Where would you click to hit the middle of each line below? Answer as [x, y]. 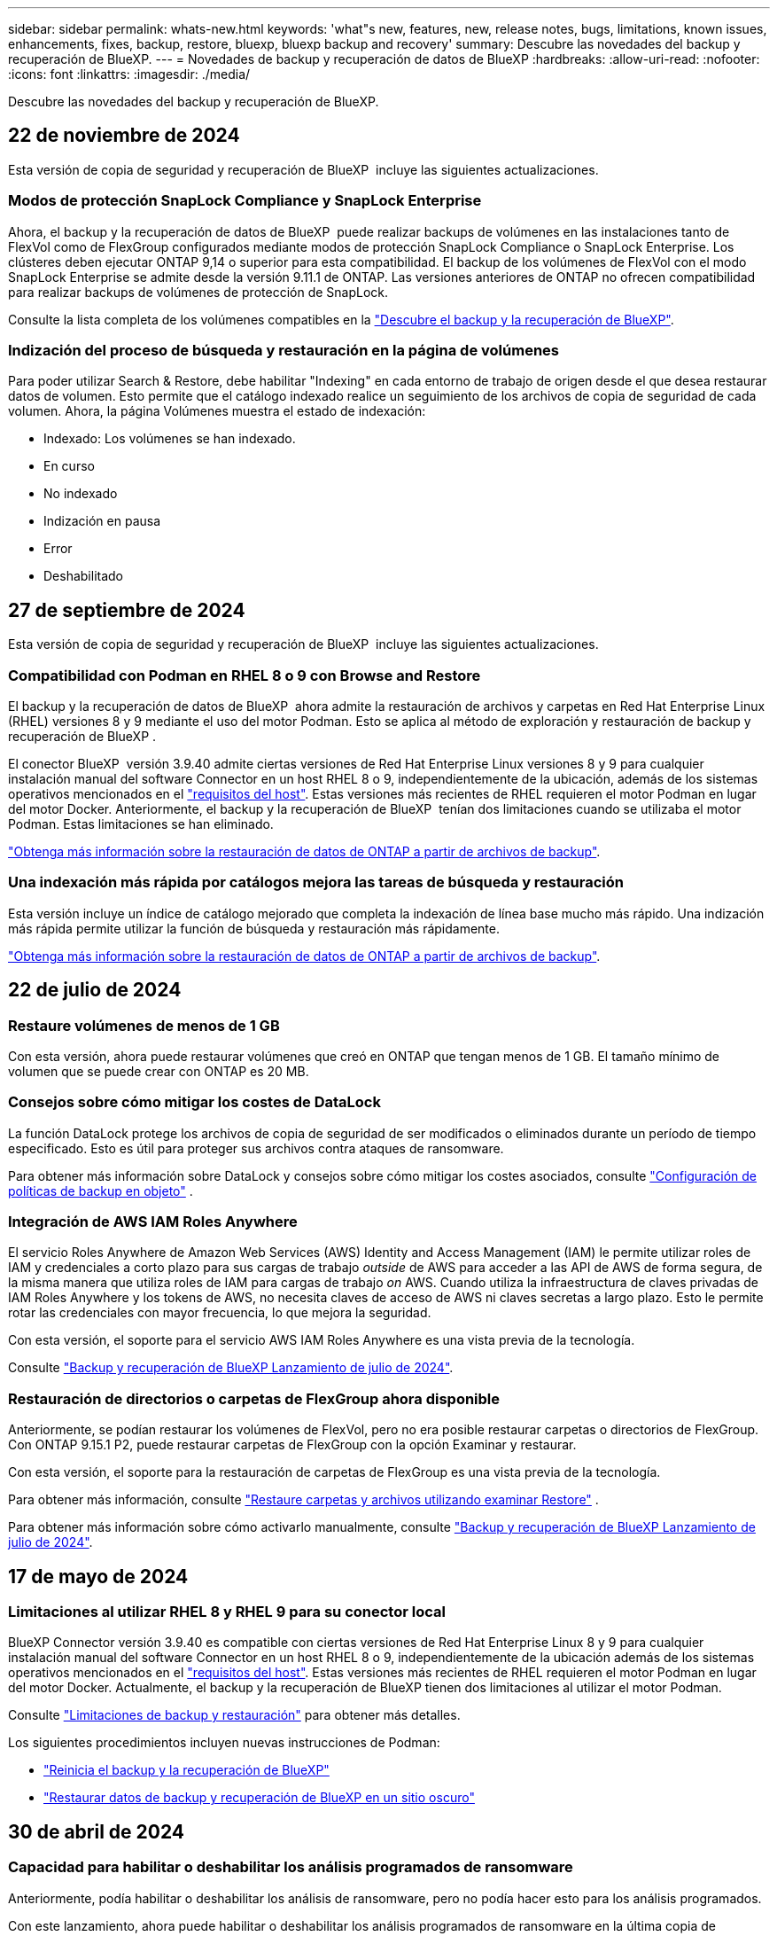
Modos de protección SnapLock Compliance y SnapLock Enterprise [245, 201]
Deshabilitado [84, 576]
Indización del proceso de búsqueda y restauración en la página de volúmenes [284, 350]
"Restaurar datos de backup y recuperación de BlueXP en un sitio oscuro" [259, 1798]
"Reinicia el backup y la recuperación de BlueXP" [186, 1770]
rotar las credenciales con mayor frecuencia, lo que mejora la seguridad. [220, 1313]
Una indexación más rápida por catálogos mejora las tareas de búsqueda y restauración [316, 882]
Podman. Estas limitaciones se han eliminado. [141, 824]
